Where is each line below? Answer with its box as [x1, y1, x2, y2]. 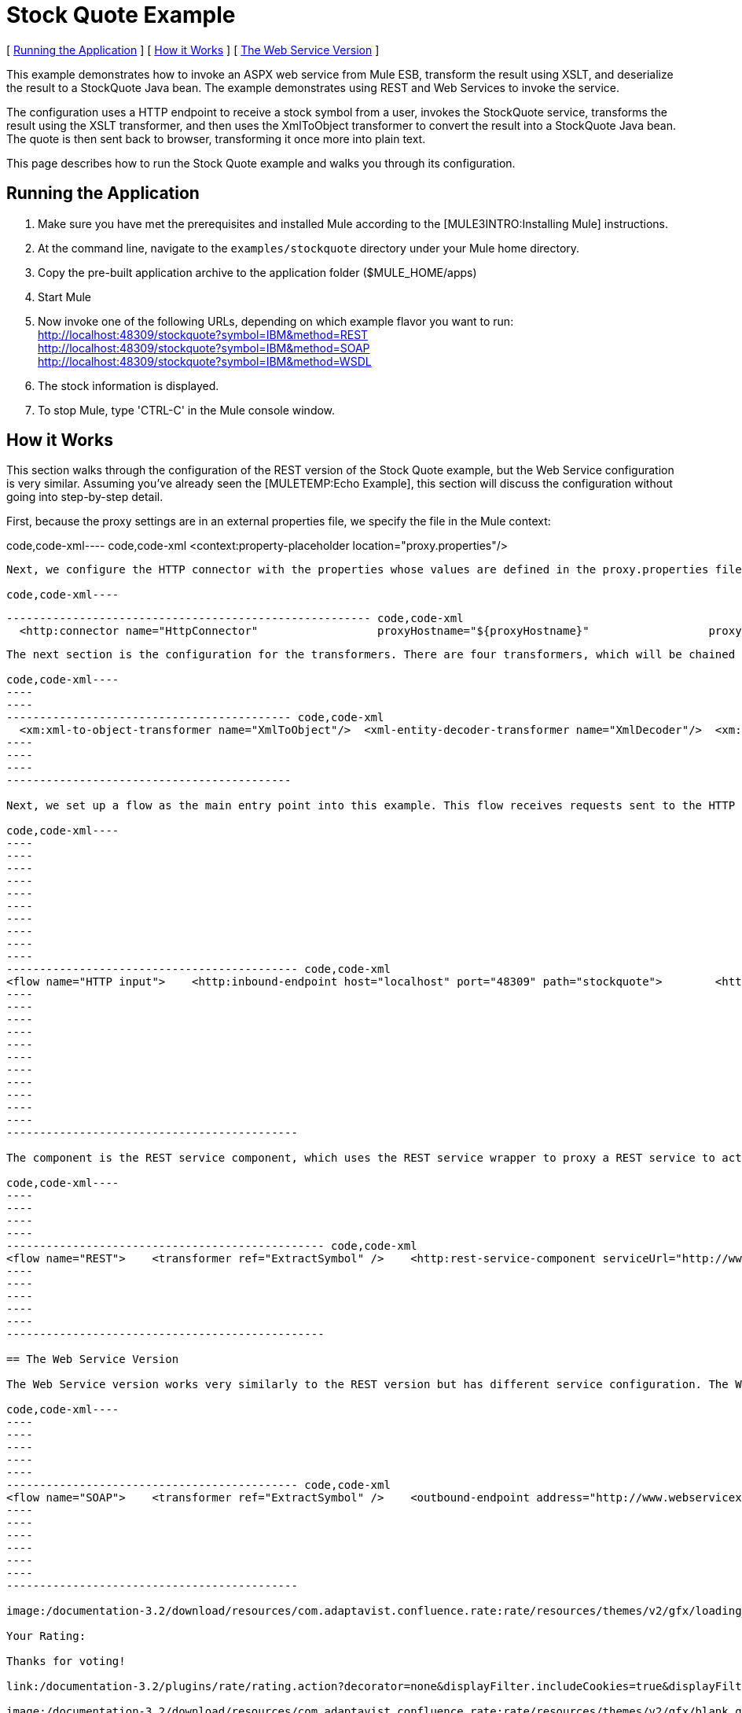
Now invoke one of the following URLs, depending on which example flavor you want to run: [38, 314, 514, 328]
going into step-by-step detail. [6, 490, 163, 504]
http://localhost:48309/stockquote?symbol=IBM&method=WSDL [38, 354, 372, 368]
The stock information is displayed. [38, 378, 219, 392]
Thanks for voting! [6, 1655, 126, 1668]
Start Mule [38, 289, 91, 304]
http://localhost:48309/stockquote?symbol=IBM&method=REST [38, 327, 369, 341]
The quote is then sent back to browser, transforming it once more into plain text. [6, 131, 426, 146]
